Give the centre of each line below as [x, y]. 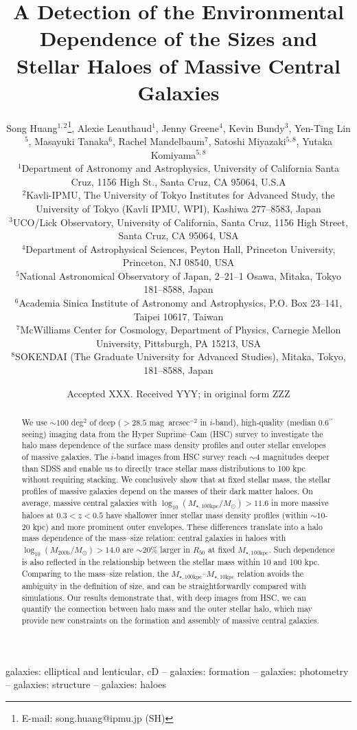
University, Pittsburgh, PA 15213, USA [178, 343]
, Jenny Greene [187, 128]
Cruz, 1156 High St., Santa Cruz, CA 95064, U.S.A [178, 181]
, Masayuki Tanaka [69, 141]
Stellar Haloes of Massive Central [178, 65]
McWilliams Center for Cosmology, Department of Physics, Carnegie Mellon [181, 330]
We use [34, 422]
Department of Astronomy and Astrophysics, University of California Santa [181, 168]
